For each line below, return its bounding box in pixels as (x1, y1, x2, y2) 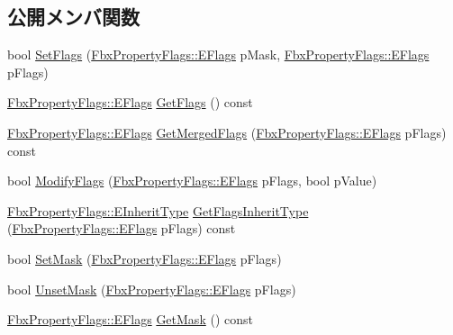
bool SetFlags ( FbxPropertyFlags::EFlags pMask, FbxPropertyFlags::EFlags (7, 45, 430, 64)
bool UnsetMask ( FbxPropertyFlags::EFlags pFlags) (7, 279, 296, 298)
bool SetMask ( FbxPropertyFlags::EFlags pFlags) (7, 249, 282, 267)
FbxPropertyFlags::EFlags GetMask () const (7, 310, 253, 329)
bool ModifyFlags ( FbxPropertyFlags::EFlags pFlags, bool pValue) (7, 171, 377, 190)
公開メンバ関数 (7, 3, 140, 31)
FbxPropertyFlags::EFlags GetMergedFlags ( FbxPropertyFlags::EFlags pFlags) (7, 122, 447, 141)
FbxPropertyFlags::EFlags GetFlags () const (7, 93, 253, 112)
